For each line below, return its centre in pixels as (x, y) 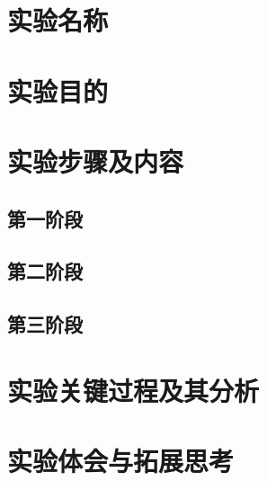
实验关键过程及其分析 (133, 390)
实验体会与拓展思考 (121, 461)
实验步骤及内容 (96, 160)
